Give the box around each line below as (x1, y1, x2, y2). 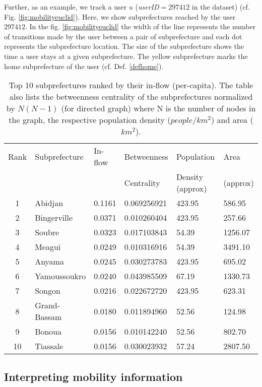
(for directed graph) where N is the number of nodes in (61, 102, 256, 114)
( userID (135, 2, 159, 12)
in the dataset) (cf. (191, 2, 250, 12)
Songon (35, 285, 60, 297)
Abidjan (35, 197, 63, 209)
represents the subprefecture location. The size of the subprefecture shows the (4, 41, 244, 51)
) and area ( (211, 114, 253, 126)
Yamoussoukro (35, 270, 86, 282)
